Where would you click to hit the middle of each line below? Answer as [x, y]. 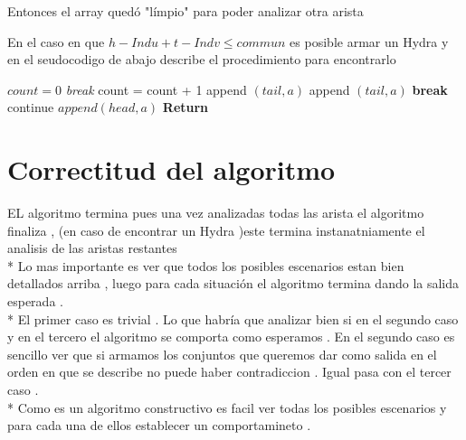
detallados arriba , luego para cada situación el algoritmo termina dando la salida [233, 283]
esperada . [35, 301]
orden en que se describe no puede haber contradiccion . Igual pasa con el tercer [229, 372]
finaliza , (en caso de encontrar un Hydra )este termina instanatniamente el [216, 230]
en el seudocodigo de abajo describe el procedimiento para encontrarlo [202, 59]
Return [185, 107]
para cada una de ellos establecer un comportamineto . [159, 425]
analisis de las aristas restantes [92, 248]
